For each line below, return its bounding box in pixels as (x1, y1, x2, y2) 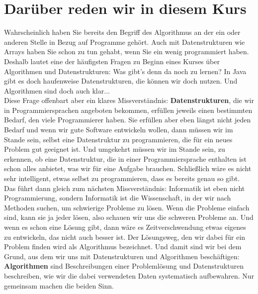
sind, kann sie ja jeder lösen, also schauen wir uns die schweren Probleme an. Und (4, 212, 254, 222)
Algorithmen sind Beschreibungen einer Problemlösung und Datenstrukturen (4, 261, 244, 271)
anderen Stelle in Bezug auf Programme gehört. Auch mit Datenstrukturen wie (4, 36, 245, 47)
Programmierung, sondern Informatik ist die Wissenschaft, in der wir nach (4, 193, 231, 203)
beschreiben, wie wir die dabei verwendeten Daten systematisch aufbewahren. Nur (4, 270, 255, 281)
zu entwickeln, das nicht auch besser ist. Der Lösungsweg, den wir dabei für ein (4, 231, 246, 242)
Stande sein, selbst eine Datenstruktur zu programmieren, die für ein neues (4, 134, 233, 144)
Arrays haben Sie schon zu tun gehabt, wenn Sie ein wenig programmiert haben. (4, 46, 249, 57)
